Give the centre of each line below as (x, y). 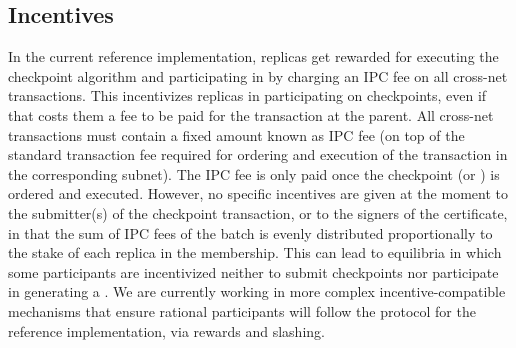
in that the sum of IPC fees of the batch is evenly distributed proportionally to (250, 232)
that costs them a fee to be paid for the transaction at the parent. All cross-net (251, 114)
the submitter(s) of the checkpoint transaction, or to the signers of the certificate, (258, 212)
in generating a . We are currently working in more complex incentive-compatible (257, 291)
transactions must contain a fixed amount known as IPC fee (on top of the (236, 134)
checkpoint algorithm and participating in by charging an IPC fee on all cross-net (258, 75)
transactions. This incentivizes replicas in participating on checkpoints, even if (247, 95)
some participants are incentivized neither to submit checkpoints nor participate (253, 271)
